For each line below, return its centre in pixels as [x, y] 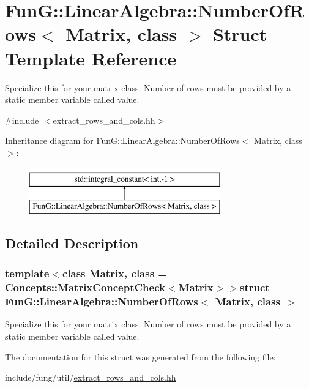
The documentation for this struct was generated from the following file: [140, 356]
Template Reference [91, 58]
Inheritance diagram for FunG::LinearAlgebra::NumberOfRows [122, 140]
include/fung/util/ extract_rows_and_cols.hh [91, 377]
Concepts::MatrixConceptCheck [85, 287]
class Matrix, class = [114, 273]
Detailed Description [72, 243]
